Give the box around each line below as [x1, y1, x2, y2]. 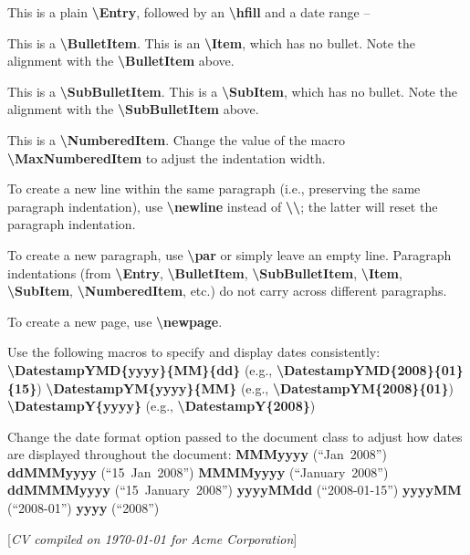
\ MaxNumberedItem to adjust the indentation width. [7, 148, 326, 167]
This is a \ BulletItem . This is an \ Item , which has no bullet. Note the [7, 33, 416, 52]
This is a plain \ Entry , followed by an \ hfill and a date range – [7, 3, 371, 21]
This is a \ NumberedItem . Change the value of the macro [7, 130, 345, 149]
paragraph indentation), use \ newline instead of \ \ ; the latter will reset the [7, 196, 438, 215]
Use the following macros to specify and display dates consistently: [7, 342, 381, 361]
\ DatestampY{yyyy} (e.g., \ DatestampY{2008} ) [7, 396, 316, 415]
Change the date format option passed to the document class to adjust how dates [7, 426, 463, 445]
